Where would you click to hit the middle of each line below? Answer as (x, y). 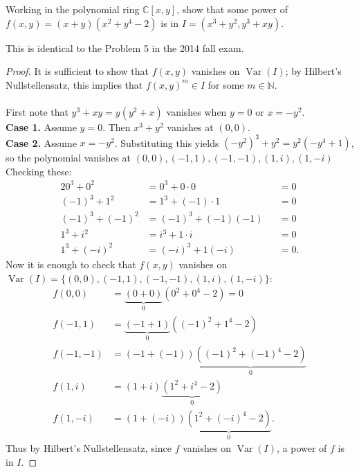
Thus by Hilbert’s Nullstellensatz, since (89, 448)
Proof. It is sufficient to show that (77, 71)
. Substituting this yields (167, 142)
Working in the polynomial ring (73, 9)
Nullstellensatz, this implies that (74, 84)
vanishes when (196, 111)
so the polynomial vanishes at (68, 158)
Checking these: (39, 171)
